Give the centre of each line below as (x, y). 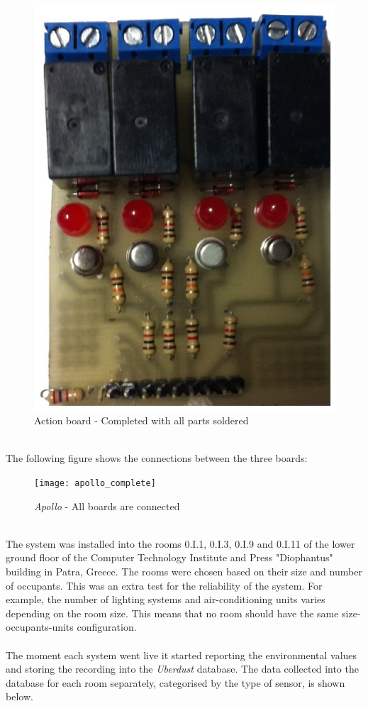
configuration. (107, 627)
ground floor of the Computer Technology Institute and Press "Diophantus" (169, 557)
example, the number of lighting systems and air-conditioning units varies (166, 599)
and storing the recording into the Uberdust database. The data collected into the (182, 669)
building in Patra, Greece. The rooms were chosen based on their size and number (184, 571)
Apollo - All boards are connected (107, 506)
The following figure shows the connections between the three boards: (157, 458)
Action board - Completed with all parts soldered (141, 420)
